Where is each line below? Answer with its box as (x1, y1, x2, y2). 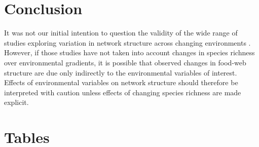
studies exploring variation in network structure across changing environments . (4, 37, 251, 48)
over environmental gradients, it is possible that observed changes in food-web (4, 57, 246, 67)
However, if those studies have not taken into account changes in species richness (4, 47, 255, 58)
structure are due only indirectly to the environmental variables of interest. (4, 67, 237, 78)
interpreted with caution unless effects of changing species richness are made (4, 87, 241, 97)
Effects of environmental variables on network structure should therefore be (4, 77, 238, 88)
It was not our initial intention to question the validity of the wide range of (4, 27, 238, 38)
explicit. (4, 97, 29, 107)
